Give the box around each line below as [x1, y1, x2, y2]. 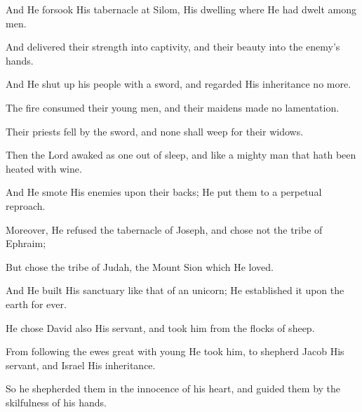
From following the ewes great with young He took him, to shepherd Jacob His [6, 344, 344, 359]
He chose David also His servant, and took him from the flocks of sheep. [6, 320, 315, 335]
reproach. [6, 198, 46, 213]
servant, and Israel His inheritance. [6, 357, 156, 372]
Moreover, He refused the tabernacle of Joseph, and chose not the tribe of [6, 222, 323, 237]
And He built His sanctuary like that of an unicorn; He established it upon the [6, 283, 344, 298]
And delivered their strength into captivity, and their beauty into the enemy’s [6, 39, 340, 54]
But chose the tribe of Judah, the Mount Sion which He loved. [6, 259, 274, 274]
